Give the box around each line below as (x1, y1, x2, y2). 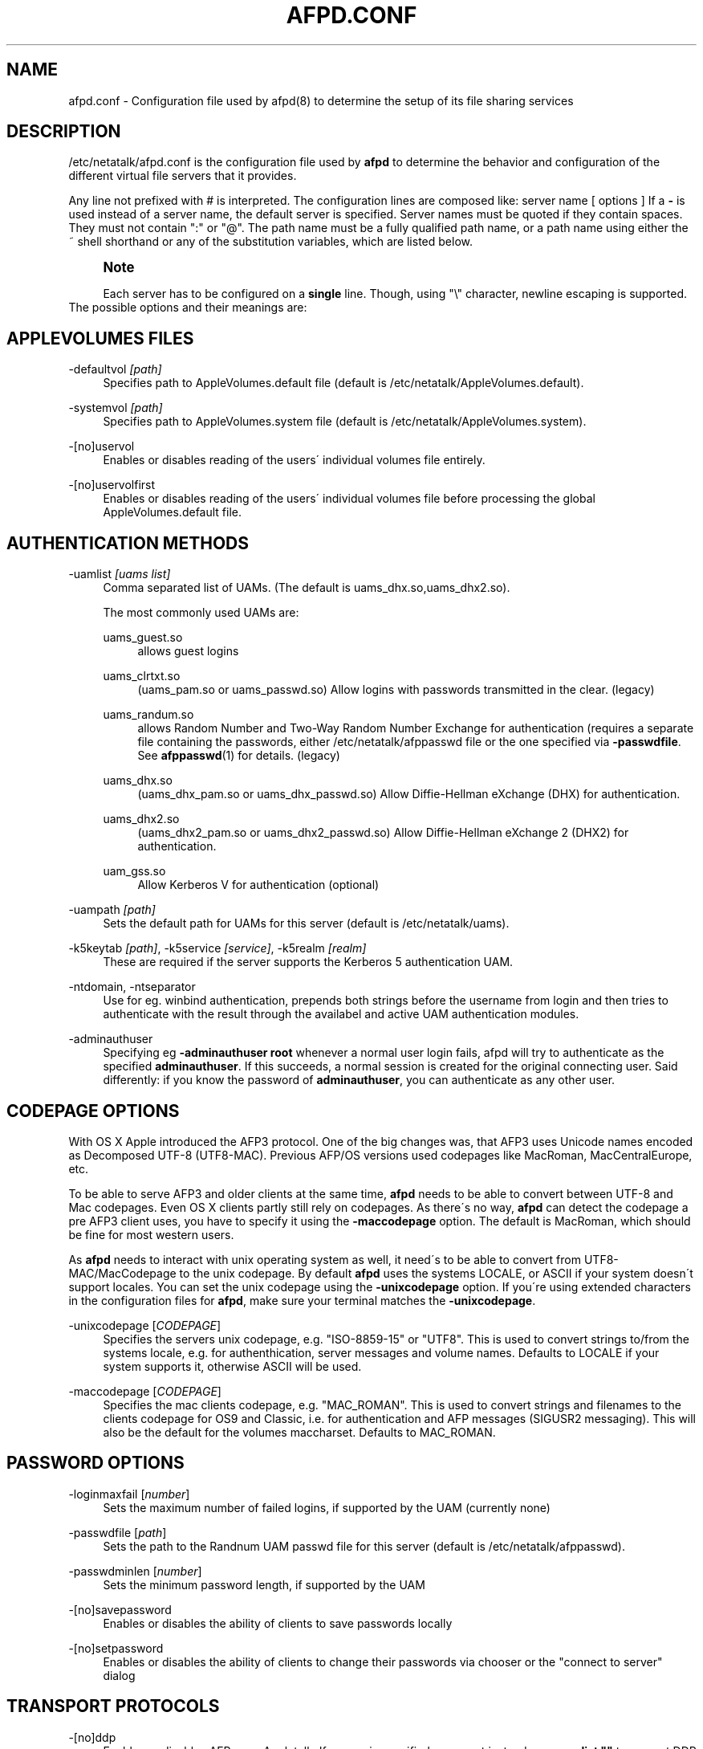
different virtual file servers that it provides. (68, 169, 297, 183)
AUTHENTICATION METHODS (6, 532, 249, 553)
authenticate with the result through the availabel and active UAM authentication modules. (103, 1007, 579, 1021)
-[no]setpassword (68, 1641, 164, 1655)
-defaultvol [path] (68, 362, 162, 377)
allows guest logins (137, 644, 239, 658)
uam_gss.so (103, 864, 166, 879)
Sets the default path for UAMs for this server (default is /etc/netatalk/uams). (103, 916, 510, 931)
